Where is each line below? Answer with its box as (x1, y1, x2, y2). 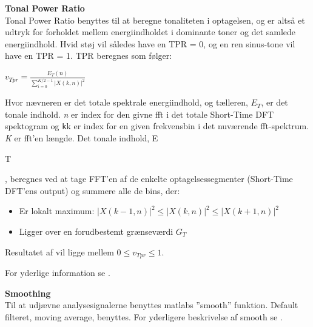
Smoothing (5, 286, 51, 299)
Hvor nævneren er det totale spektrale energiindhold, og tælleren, (5, 96, 248, 109)
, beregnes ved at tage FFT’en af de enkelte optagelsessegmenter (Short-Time (5, 172, 293, 185)
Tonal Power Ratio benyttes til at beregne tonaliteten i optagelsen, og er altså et (5, 13, 305, 26)
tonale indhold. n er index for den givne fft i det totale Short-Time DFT (5, 107, 274, 120)
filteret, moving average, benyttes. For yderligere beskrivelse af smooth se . (5, 310, 283, 323)
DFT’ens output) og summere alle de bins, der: (5, 184, 180, 197)
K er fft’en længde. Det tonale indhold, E (5, 131, 158, 144)
